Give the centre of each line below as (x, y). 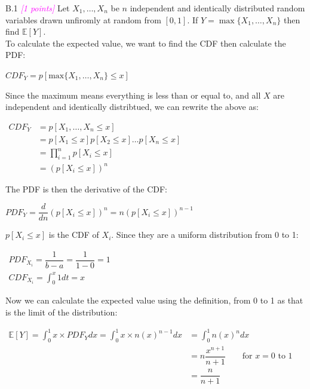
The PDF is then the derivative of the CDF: (86, 189)
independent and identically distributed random (217, 8)
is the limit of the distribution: (62, 312)
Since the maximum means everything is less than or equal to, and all (133, 95)
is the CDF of (74, 235)
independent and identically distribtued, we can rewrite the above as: (132, 107)
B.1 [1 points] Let (38, 8)
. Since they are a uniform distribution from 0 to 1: (205, 235)
